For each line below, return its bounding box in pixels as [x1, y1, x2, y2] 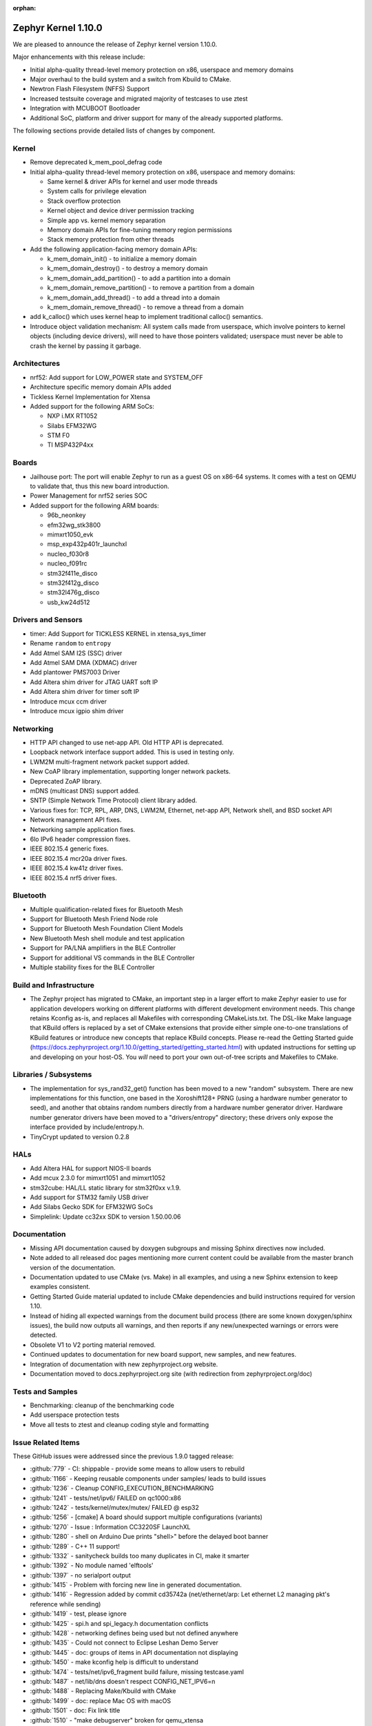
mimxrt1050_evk [47, 530, 94, 539]
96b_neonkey [47, 511, 86, 519]
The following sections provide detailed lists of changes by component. [12, 126, 216, 135]
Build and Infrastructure [12, 980, 94, 990]
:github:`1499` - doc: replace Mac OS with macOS [30, 1696, 172, 1705]
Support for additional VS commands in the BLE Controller [30, 953, 196, 962]
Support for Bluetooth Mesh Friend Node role [30, 915, 158, 923]
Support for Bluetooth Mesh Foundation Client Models [30, 924, 183, 933]
